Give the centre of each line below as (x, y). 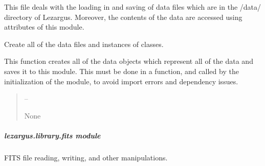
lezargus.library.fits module (52, 135)
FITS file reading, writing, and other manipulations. (86, 157)
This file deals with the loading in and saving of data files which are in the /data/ (133, 7)
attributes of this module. (44, 27)
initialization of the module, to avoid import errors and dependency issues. (121, 81)
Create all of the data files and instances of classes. (84, 44)
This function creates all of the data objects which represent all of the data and (129, 61)
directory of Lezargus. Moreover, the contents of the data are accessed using (123, 17)
